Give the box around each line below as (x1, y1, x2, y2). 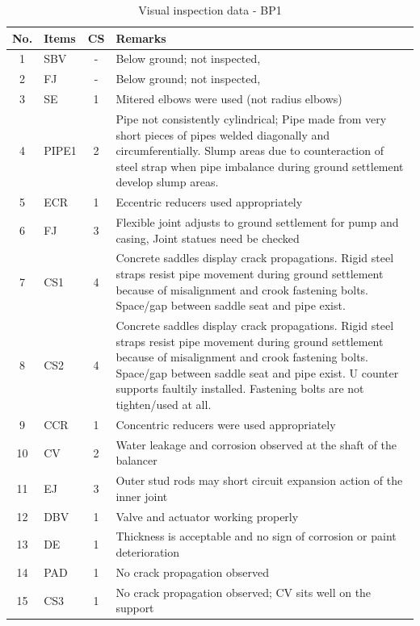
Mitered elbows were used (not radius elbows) (115, 90, 342, 107)
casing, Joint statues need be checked (115, 229, 300, 246)
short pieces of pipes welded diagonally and (115, 126, 330, 143)
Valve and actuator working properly (115, 507, 299, 524)
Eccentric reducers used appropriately (115, 194, 303, 211)
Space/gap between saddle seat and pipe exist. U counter (115, 364, 399, 381)
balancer (115, 452, 157, 469)
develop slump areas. (115, 173, 219, 190)
